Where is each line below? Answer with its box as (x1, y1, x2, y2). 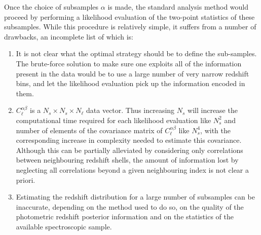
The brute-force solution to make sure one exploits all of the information (16, 58, 242, 68)
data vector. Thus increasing (86, 105, 175, 115)
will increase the (188, 105, 238, 115)
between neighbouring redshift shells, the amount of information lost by (16, 154, 239, 165)
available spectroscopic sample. (16, 221, 112, 231)
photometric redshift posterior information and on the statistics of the (16, 211, 234, 222)
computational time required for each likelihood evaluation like (16, 114, 211, 125)
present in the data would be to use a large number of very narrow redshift (16, 68, 249, 79)
